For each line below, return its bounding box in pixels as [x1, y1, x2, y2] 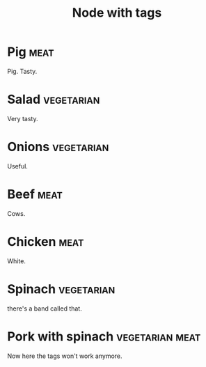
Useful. [7, 162, 28, 170]
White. [7, 256, 26, 265]
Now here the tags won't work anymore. [7, 352, 123, 360]
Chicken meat [7, 233, 84, 249]
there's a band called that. [7, 304, 82, 313]
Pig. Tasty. [7, 67, 38, 75]
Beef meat [7, 187, 63, 202]
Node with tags [72, 5, 162, 21]
